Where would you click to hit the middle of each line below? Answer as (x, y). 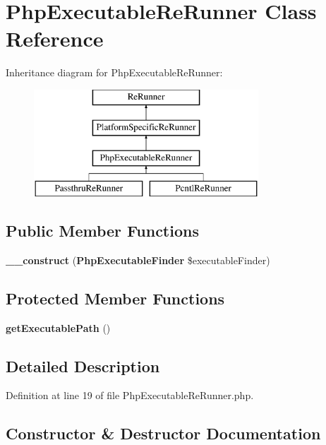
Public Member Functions (102, 231)
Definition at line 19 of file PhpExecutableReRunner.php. (130, 395)
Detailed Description (83, 366)
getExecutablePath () (58, 327)
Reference (55, 38)
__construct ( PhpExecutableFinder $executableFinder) (138, 260)
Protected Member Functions (115, 298)
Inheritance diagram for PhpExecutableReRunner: (114, 72)
